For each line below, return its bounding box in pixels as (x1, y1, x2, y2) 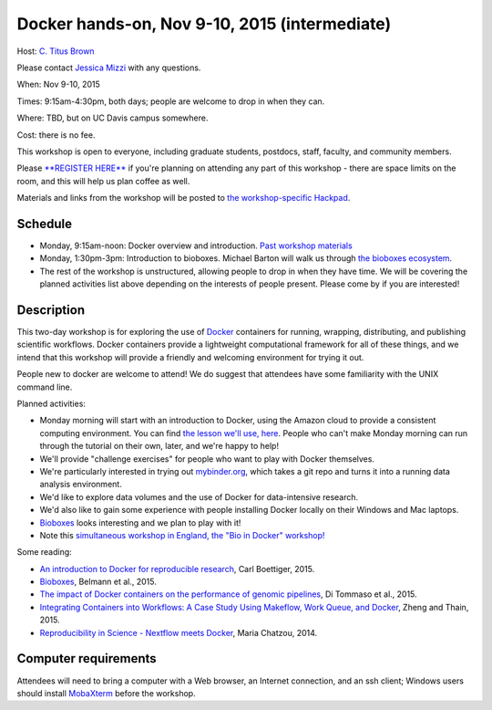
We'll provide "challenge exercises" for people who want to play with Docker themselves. (39, 453, 375, 465)
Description (16, 302, 86, 318)
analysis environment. (39, 479, 122, 490)
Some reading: (16, 547, 72, 558)
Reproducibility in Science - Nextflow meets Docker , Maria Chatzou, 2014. (39, 627, 318, 638)
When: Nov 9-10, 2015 (16, 78, 100, 90)
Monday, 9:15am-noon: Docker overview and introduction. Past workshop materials (39, 240, 353, 251)
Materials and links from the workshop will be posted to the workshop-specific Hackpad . (16, 193, 351, 204)
